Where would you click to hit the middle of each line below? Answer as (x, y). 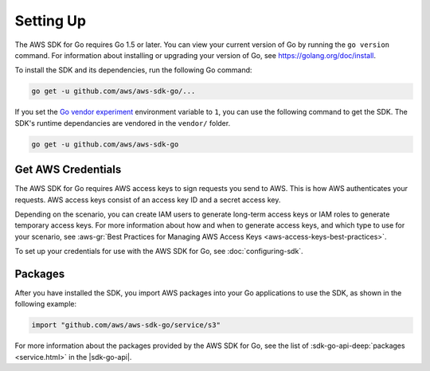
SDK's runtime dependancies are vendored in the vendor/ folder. (123, 123)
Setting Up (51, 21)
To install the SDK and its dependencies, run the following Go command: (133, 70)
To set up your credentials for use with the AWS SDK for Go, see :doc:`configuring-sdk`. (159, 252)
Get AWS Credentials (68, 170)
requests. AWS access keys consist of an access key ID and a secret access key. (148, 200)
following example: (46, 304)
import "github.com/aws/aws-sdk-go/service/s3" (126, 325)
